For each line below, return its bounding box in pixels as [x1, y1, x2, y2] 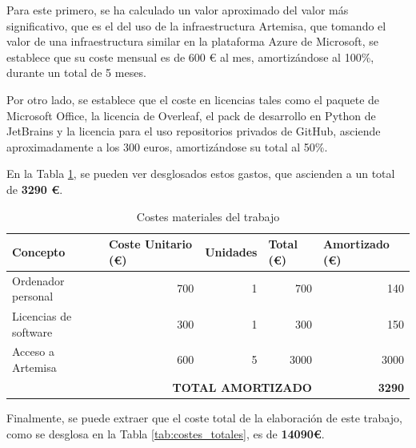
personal [12, 288, 54, 305]
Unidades [205, 243, 258, 260]
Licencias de [12, 308, 72, 324]
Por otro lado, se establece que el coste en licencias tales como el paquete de [6, 91, 380, 107]
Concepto [12, 243, 66, 260]
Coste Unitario [108, 236, 192, 252]
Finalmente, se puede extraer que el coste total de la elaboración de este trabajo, [6, 409, 402, 426]
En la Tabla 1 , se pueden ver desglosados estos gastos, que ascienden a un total [6, 165, 395, 182]
